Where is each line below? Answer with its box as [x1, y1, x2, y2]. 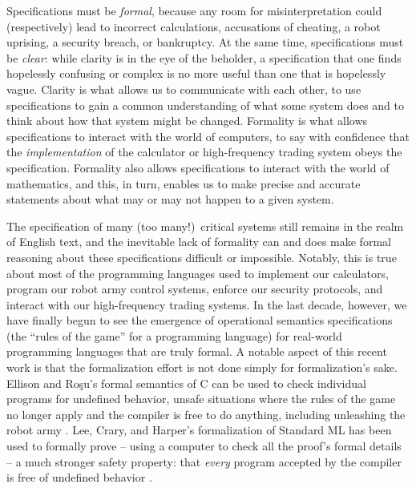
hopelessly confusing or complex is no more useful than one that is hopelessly [6, 65, 386, 82]
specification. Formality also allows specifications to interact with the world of [6, 159, 390, 175]
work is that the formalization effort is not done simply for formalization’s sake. [6, 359, 398, 376]
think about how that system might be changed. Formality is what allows [6, 112, 368, 129]
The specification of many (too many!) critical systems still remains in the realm [6, 217, 404, 234]
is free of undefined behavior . [6, 469, 152, 486]
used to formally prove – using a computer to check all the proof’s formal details [6, 438, 402, 454]
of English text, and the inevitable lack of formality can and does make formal [6, 233, 391, 250]
